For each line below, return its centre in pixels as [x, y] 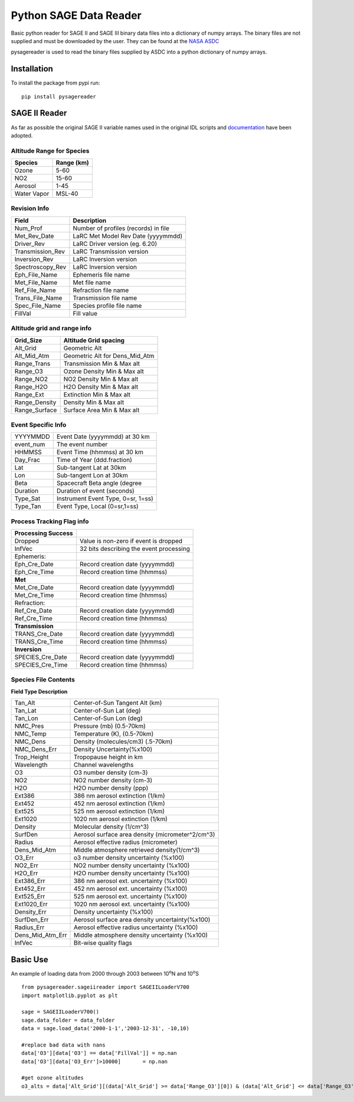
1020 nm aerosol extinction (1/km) [121, 819]
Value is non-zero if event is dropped [131, 541]
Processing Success [44, 533]
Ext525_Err [30, 897]
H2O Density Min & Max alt [101, 386]
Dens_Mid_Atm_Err [41, 935]
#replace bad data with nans [63, 1045]
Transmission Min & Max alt [102, 363]
